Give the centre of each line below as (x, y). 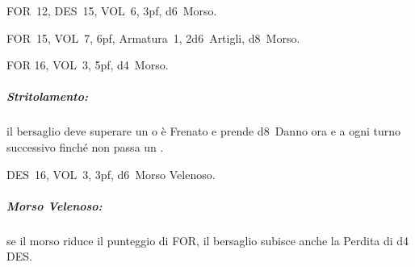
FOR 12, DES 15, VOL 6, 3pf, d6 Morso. (112, 10)
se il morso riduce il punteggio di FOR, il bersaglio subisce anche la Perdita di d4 (208, 240)
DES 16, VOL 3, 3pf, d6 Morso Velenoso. (111, 174)
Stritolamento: (48, 96)
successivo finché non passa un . (85, 146)
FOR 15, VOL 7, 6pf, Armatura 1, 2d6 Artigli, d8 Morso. (153, 38)
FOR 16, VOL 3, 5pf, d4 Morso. (88, 65)
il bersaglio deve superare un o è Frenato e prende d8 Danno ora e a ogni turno (204, 131)
